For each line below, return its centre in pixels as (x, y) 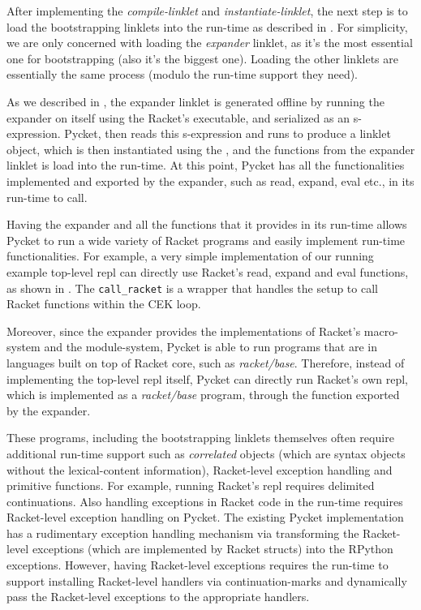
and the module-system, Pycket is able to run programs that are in (210, 347)
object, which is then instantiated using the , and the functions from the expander (211, 149)
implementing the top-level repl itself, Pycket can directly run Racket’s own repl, (207, 378)
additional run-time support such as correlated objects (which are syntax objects (206, 453)
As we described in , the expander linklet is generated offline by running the (195, 101)
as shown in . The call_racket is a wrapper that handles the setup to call (192, 288)
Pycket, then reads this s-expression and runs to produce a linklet (228, 133)
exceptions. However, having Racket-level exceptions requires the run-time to (198, 565)
